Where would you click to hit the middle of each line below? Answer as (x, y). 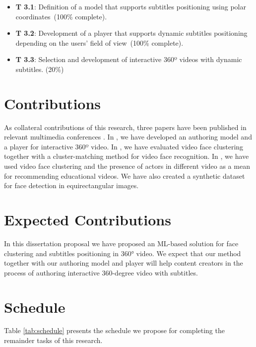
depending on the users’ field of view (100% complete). (99, 42)
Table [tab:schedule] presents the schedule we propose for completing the (114, 330)
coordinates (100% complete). (61, 16)
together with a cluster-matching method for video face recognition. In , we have (127, 156)
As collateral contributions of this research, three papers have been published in (125, 127)
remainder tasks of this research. (53, 340)
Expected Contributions (88, 220)
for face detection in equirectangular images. (71, 185)
